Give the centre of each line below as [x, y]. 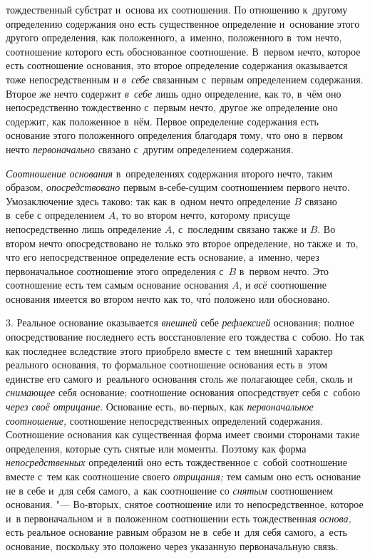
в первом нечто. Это [284, 270]
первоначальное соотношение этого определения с [115, 270]
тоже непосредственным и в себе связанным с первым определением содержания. [185, 79]
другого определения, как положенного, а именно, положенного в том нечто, [174, 37]
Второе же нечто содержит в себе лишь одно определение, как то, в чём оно [174, 93]
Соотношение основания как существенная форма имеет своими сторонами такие [183, 434]
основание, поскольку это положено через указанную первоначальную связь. [172, 546]
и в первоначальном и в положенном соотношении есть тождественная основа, [179, 518]
